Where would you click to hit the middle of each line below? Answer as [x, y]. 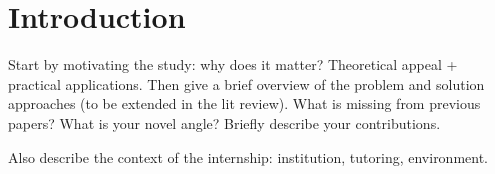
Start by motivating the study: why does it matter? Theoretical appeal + [233, 64]
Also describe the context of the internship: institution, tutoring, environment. [248, 156]
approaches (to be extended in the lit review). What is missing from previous [244, 103]
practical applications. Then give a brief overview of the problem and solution [246, 83]
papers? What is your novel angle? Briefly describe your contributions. [224, 122]
